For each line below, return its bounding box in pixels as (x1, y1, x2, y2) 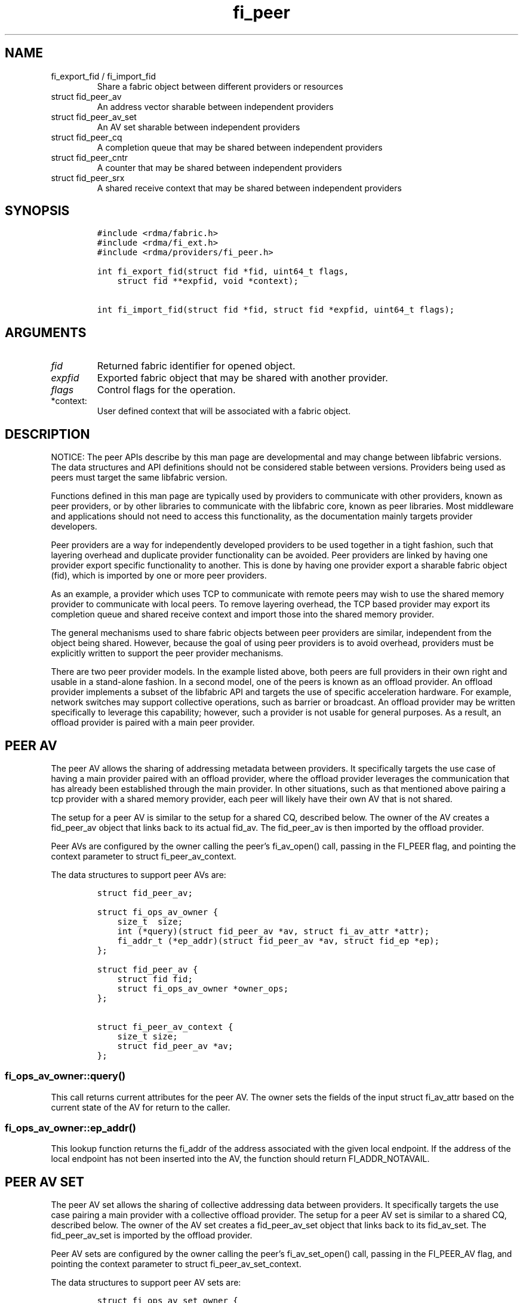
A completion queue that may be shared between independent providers (97, 142, 383, 152)
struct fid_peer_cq (51, 131, 122, 142)
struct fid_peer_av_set (51, 111, 137, 122)
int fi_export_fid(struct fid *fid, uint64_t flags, (97, 267, 349, 277)
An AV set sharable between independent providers (97, 121, 300, 132)
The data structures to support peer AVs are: (51, 869, 226, 880)
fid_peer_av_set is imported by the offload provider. (51, 1230, 253, 1241)
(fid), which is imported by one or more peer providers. (51, 570, 267, 581)
